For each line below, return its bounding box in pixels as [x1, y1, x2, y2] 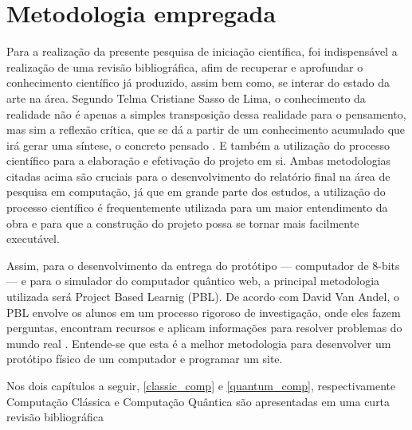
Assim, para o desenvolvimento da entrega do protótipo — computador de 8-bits [6, 256, 400, 273]
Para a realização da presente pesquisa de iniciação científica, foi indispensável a [6, 43, 398, 60]
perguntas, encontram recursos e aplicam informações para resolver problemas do [6, 319, 402, 336]
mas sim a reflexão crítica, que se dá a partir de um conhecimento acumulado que [6, 121, 406, 138]
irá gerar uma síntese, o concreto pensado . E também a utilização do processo [6, 136, 390, 153]
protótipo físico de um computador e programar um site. [6, 350, 283, 367]
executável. [6, 230, 60, 247]
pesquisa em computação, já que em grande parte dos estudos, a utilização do [6, 183, 386, 200]
